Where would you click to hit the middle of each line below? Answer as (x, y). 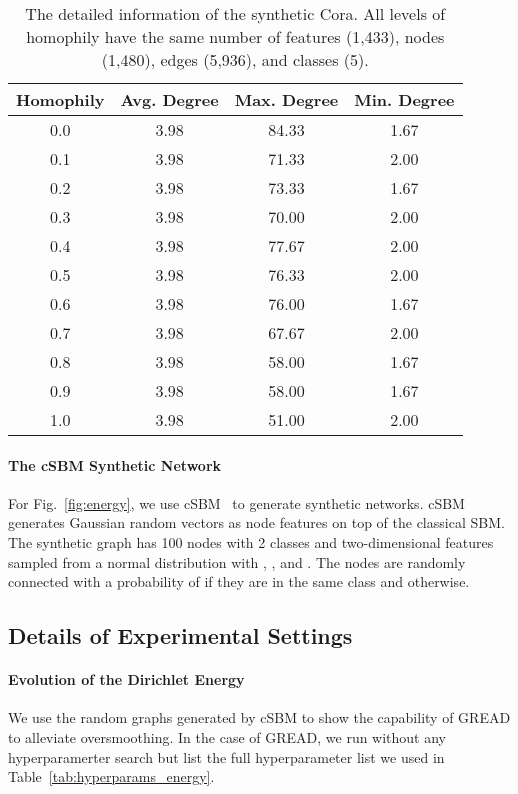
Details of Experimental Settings (180, 635)
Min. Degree (404, 99)
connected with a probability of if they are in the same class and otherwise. (239, 581)
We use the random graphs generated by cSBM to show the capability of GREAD (259, 717)
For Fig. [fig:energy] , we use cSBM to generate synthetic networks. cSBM (236, 502)
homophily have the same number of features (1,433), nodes (235, 36)
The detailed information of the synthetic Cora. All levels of (235, 13)
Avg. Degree (169, 99)
